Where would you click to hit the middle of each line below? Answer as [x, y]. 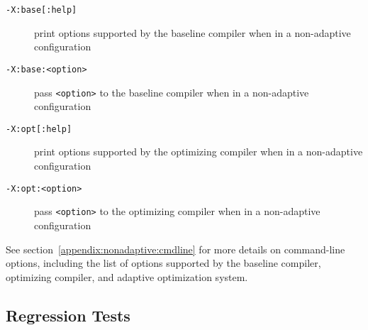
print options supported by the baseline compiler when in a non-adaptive [193, 32]
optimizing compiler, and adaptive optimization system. [127, 276]
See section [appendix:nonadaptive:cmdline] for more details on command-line [175, 249]
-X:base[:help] [41, 10]
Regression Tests [68, 315]
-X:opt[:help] [39, 129]
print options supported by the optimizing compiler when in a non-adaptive [199, 152]
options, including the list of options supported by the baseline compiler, [163, 263]
